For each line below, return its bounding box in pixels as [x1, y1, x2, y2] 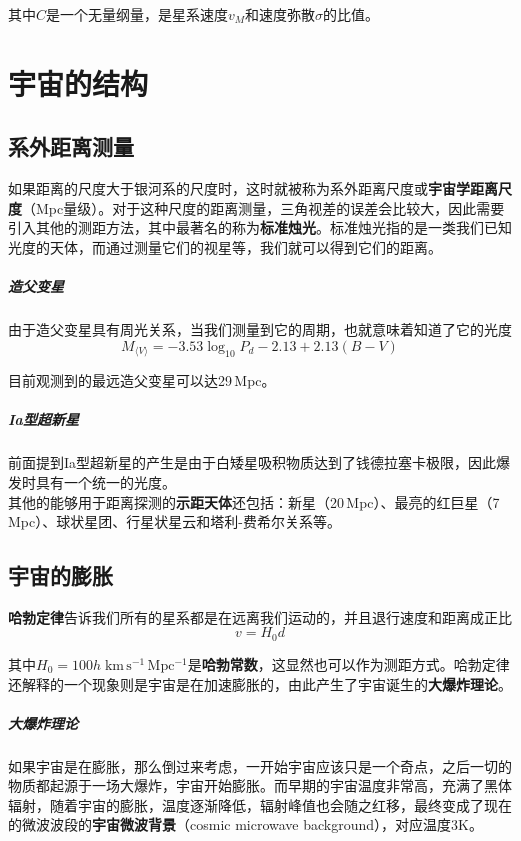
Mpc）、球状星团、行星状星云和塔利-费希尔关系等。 [8, 511, 341, 532]
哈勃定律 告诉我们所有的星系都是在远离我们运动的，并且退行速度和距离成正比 [8, 606, 512, 627]
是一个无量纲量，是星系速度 [46, 4, 229, 24]
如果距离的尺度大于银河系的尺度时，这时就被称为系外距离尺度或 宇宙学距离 [8, 178, 498, 199]
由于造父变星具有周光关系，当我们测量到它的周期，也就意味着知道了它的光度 [8, 319, 512, 340]
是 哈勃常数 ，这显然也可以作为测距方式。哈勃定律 [187, 653, 510, 674]
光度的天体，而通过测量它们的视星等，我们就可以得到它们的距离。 [8, 236, 442, 257]
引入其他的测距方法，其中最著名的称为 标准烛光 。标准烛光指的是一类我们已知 [8, 217, 512, 238]
